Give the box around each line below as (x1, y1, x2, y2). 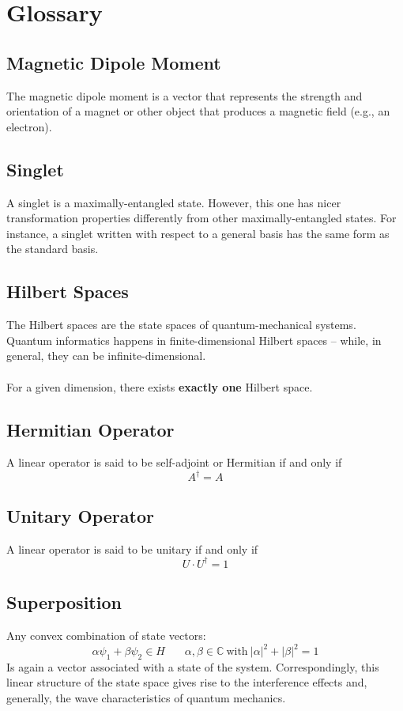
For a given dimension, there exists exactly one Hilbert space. (6, 378, 313, 395)
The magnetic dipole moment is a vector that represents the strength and (6, 87, 363, 104)
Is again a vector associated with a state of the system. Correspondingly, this (6, 658, 379, 675)
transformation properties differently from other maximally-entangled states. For (6, 210, 397, 226)
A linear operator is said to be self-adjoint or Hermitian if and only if (6, 454, 342, 471)
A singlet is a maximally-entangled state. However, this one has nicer (6, 194, 341, 210)
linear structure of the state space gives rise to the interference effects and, (6, 674, 367, 690)
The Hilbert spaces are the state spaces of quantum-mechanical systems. (6, 316, 356, 333)
